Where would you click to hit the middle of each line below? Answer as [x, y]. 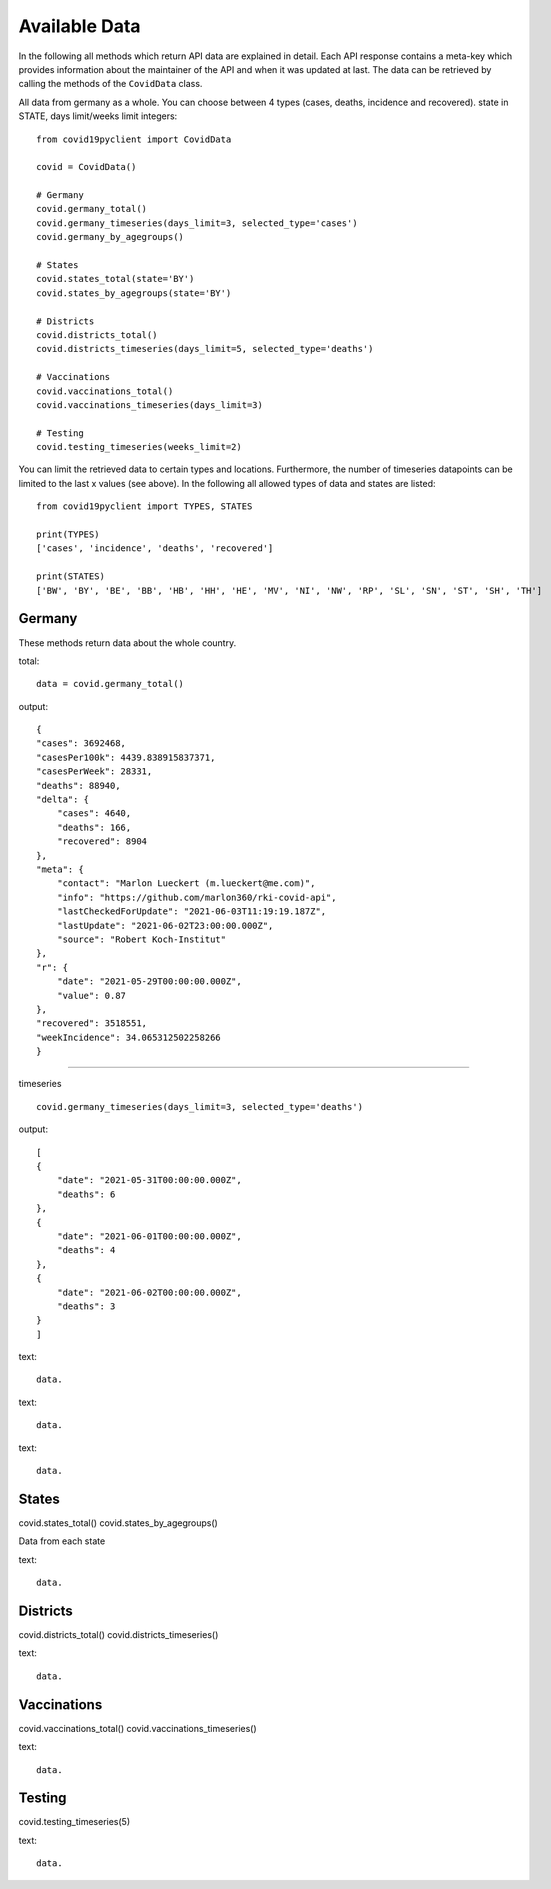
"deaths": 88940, [78, 785]
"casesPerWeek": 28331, [94, 771]
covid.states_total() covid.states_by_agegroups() [118, 1522]
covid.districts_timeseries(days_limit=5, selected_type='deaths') [205, 349]
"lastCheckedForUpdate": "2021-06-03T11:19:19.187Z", [191, 911]
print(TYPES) [68, 534]
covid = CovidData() [86, 167]
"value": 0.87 [91, 995]
